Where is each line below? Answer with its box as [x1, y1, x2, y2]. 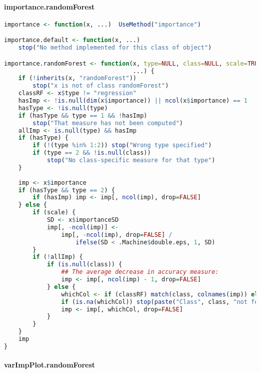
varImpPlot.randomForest [4, 359, 95, 370]
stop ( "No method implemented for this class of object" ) [18, 44, 212, 52]
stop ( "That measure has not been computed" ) [32, 119, 183, 127]
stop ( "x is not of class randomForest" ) [32, 82, 169, 90]
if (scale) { [32, 209, 76, 216]
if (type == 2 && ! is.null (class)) [32, 149, 151, 157]
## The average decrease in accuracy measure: [61, 268, 219, 276]
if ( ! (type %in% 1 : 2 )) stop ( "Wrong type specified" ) [32, 142, 212, 149]
